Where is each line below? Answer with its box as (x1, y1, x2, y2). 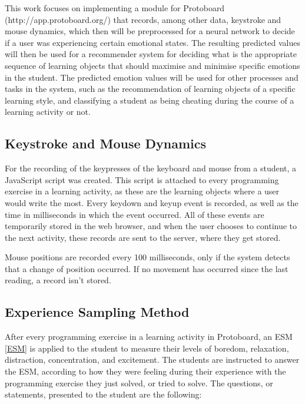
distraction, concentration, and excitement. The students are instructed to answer (5, 353, 300, 366)
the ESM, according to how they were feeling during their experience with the (5, 365, 286, 377)
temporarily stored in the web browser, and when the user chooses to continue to (5, 220, 297, 232)
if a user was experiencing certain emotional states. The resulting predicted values (5, 36, 300, 48)
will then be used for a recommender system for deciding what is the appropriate (5, 48, 297, 60)
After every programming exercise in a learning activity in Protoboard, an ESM (5, 330, 293, 343)
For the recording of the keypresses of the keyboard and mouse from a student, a (5, 162, 297, 174)
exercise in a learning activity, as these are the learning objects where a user (5, 185, 280, 197)
